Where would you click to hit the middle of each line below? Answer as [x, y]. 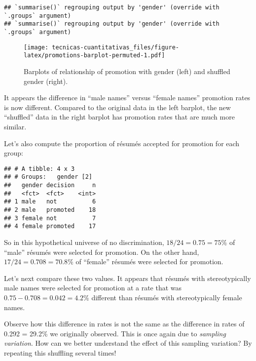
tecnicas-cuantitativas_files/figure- [115, 47]
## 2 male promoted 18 [50, 210]
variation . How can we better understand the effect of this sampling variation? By [128, 343]
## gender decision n [50, 185]
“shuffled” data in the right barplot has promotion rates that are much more [119, 117]
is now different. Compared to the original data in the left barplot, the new [117, 107]
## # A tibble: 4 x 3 [39, 169]
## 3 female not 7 [50, 218]
